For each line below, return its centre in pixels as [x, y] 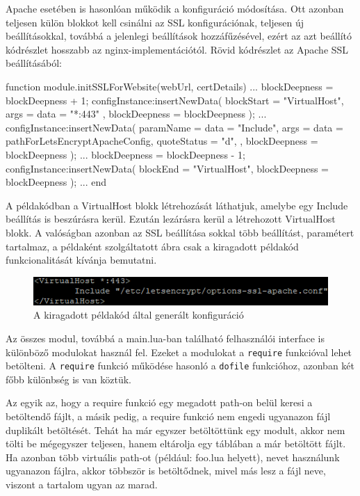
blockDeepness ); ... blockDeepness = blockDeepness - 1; [125, 154]
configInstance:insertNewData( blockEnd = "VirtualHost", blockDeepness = [167, 168]
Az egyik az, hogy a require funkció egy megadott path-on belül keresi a [159, 402]
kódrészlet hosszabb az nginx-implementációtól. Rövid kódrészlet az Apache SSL [177, 49]
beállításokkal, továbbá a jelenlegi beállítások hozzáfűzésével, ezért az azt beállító [179, 36]
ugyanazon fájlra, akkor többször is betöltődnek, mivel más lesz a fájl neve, [166, 471]
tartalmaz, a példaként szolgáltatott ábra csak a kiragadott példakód [152, 246]
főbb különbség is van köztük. [69, 379]
